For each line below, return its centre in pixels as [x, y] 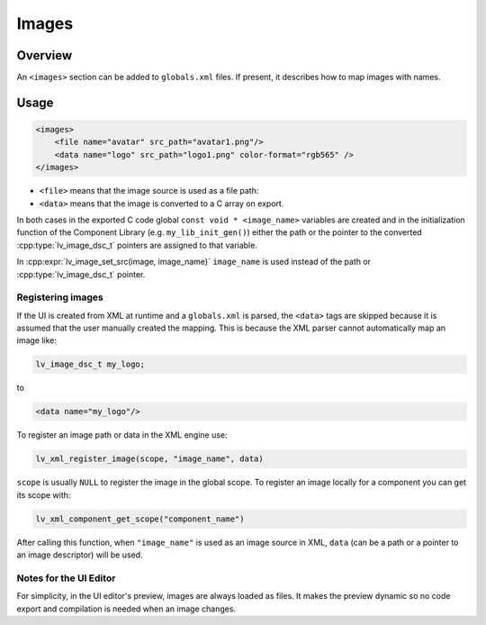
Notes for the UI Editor [66, 578]
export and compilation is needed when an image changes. [126, 609]
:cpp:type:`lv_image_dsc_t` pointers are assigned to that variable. [137, 245]
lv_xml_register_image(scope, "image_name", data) [150, 459]
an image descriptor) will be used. [80, 555]
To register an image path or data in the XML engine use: [122, 435]
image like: [37, 340]
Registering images [60, 297]
